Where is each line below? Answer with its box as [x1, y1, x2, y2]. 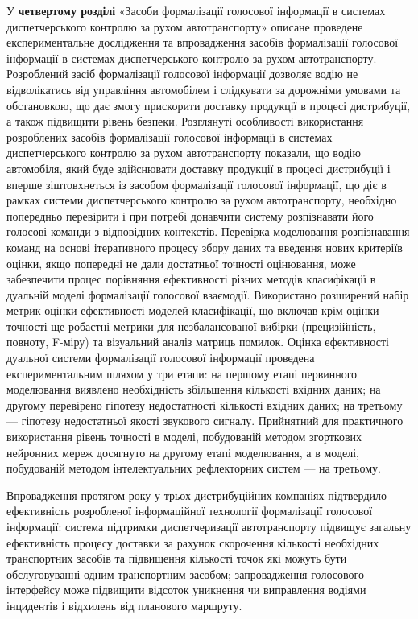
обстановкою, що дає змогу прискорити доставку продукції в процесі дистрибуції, [6, 97, 411, 113]
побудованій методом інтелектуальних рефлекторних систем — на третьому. [6, 460, 381, 477]
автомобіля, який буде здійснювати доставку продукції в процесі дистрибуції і [6, 159, 391, 176]
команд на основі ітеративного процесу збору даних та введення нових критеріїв [6, 238, 403, 255]
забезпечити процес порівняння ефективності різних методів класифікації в [6, 270, 376, 287]
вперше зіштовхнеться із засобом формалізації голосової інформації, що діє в [6, 175, 387, 192]
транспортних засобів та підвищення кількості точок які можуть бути [6, 550, 347, 567]
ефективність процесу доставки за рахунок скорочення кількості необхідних [6, 534, 379, 551]
